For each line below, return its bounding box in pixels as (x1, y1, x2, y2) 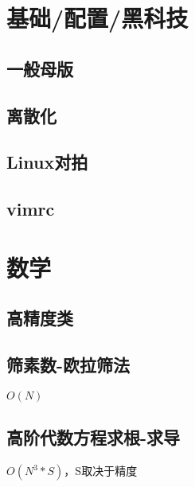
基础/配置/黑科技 (6, 2, 189, 34)
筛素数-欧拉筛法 (6, 353, 131, 377)
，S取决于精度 (64, 462, 138, 479)
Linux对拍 (6, 150, 88, 174)
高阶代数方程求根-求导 (6, 425, 181, 450)
